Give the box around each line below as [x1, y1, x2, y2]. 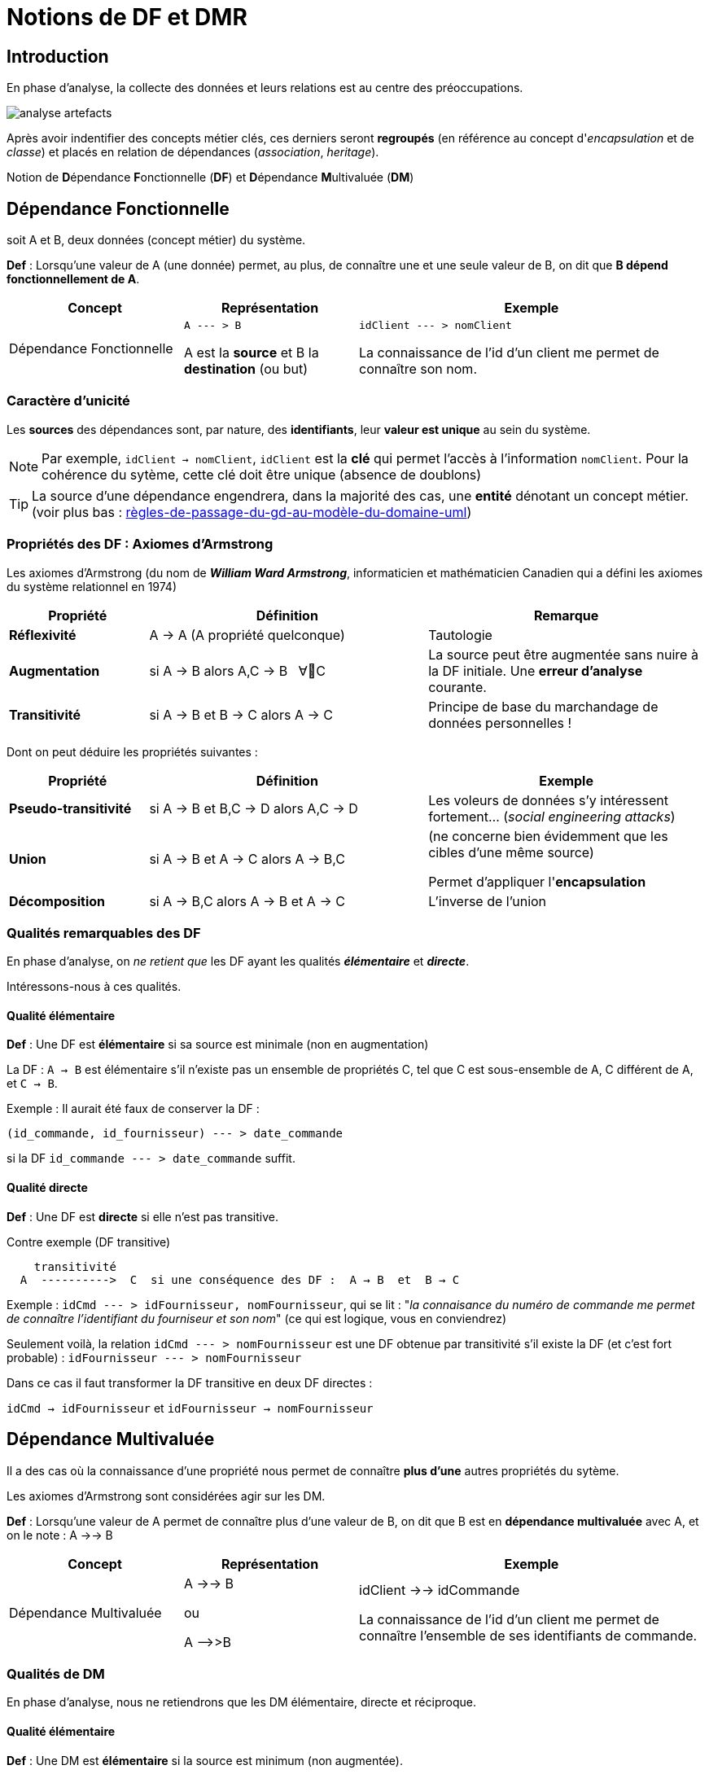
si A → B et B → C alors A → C [149, 706, 333, 723]
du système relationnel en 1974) [7, 579, 177, 594]
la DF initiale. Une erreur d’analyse [428, 662, 643, 679]
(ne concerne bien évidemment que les [428, 827, 668, 844]
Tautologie [428, 626, 492, 643]
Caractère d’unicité [7, 392, 130, 410]
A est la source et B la [184, 344, 319, 361]
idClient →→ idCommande [359, 1581, 520, 1598]
